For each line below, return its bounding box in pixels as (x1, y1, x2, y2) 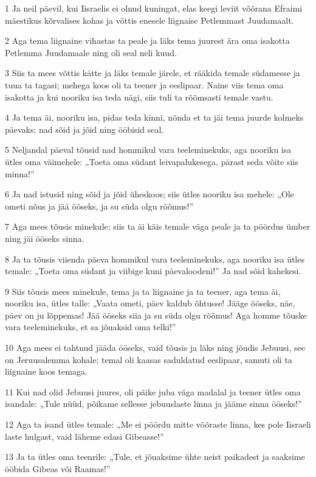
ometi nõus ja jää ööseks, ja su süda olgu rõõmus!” (5, 199, 194, 212)
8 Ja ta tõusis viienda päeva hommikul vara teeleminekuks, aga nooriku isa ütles (5, 252, 304, 265)
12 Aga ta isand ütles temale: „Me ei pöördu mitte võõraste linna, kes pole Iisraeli (5, 418, 311, 431)
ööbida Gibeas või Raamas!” (5, 462, 111, 475)
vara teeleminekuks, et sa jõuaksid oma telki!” (5, 320, 176, 333)
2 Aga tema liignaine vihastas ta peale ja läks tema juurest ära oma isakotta (5, 34, 290, 47)
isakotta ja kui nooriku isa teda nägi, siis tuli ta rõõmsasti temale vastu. (5, 90, 273, 103)
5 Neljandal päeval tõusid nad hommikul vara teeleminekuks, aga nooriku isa (5, 143, 292, 156)
